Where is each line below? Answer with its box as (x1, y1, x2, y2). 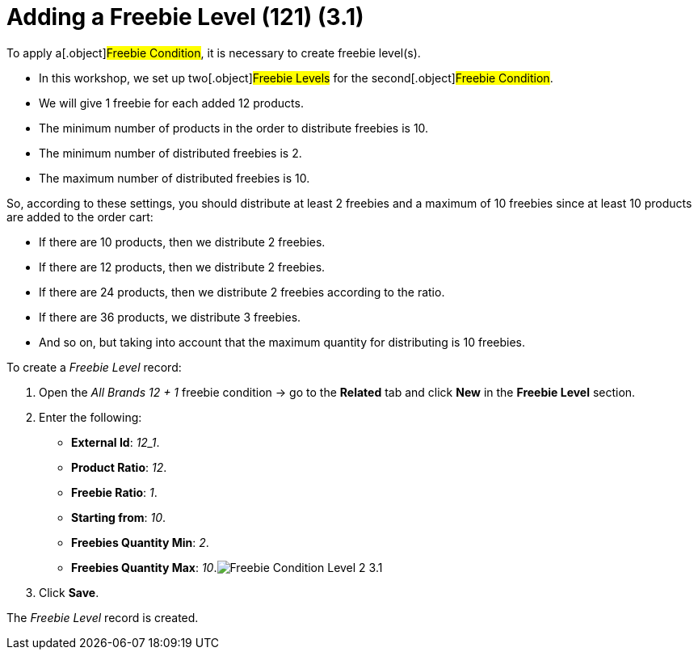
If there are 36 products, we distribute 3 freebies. (39, 309, 301, 324)
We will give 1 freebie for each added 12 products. (39, 95, 304, 110)
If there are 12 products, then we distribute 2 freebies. (39, 259, 326, 274)
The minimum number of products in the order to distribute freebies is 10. (39, 120, 429, 135)
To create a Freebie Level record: (6, 360, 182, 374)
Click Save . (39, 585, 99, 599)
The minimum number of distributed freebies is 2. (39, 145, 302, 160)
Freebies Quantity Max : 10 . (71, 560, 217, 574)
